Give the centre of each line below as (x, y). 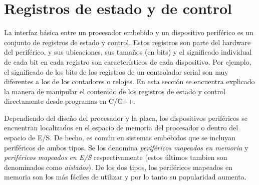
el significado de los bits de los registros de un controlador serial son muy (116, 71)
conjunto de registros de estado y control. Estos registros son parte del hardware (127, 42)
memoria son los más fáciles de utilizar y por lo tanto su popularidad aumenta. (125, 177)
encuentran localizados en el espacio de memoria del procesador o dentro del (121, 128)
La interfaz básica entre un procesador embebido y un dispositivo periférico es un (129, 32)
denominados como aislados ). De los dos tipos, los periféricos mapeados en (118, 167)
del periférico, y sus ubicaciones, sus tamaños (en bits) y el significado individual (128, 52)
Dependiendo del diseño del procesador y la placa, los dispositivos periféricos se (126, 118)
